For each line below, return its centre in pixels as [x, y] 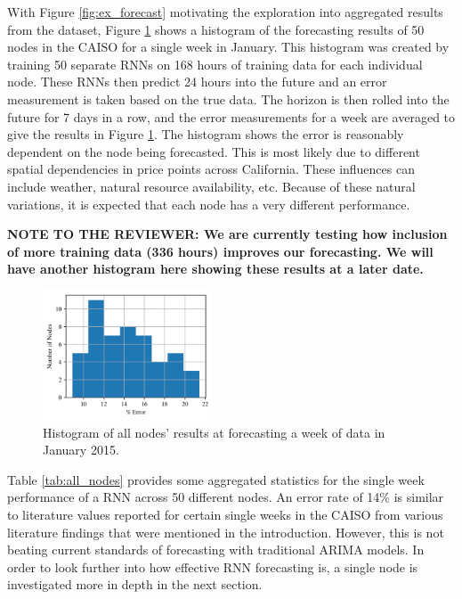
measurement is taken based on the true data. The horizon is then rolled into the [228, 98]
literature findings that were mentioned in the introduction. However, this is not [226, 532]
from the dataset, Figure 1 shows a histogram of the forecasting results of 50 [216, 29]
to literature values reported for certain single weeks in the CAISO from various [225, 515]
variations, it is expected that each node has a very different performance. [209, 204]
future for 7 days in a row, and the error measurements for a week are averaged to [231, 116]
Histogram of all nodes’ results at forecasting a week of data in [214, 432]
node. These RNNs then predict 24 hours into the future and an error [197, 82]
